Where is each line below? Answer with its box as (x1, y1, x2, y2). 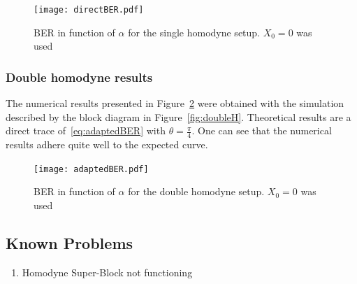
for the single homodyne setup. (128, 24, 261, 39)
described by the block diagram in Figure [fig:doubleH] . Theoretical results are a (6, 109, 351, 124)
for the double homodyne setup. (128, 184, 265, 199)
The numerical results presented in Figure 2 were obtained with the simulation (6, 96, 344, 111)
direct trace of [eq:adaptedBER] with (6, 123, 166, 138)
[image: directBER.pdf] (34, 5, 144, 15)
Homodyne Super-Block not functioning (22, 264, 193, 279)
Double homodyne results (6, 68, 153, 85)
